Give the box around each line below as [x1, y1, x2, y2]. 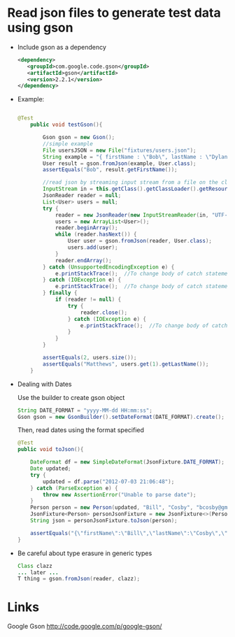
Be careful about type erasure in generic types [17, 549, 152, 557]
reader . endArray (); [55, 257, 112, 264]
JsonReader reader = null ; [43, 192, 122, 199]
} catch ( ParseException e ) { [30, 485, 118, 492]
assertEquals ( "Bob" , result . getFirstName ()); [43, 166, 178, 173]
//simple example [43, 140, 93, 148]
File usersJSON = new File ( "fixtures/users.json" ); [43, 147, 197, 154]
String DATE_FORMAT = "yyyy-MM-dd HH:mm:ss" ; [17, 407, 152, 414]
